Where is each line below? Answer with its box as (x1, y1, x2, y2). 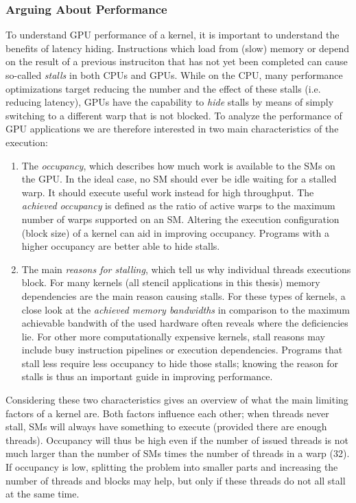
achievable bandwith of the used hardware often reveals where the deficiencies (21, 316, 348, 330)
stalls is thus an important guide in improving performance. (21, 369, 273, 384)
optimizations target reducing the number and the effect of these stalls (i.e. (5, 81, 321, 95)
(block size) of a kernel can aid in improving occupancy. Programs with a (21, 225, 329, 239)
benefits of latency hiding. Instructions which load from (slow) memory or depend (5, 40, 349, 55)
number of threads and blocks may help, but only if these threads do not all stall (5, 473, 346, 487)
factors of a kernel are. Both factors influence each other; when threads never (5, 406, 329, 420)
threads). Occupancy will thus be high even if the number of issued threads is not (5, 432, 348, 447)
